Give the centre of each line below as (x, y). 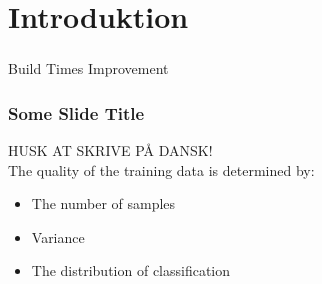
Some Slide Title (76, 112)
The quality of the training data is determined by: (161, 169)
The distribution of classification (131, 270)
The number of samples (103, 203)
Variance (58, 236)
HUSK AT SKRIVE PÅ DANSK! (110, 150)
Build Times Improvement (88, 68)
